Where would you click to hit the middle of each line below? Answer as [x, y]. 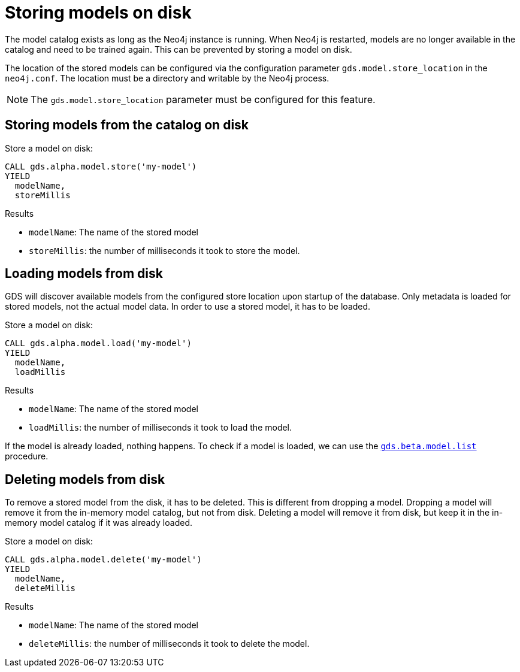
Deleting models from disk [85, 479]
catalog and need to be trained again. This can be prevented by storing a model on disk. [179, 49]
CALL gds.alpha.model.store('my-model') [101, 166]
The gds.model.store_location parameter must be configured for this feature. [203, 99]
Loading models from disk [84, 274]
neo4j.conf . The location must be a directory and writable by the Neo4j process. [167, 78]
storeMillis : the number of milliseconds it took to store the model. [164, 250]
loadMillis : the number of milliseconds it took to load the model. [161, 428]
